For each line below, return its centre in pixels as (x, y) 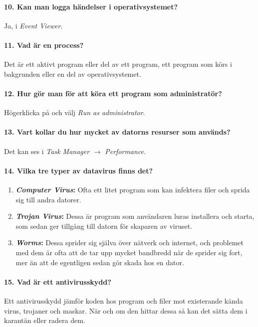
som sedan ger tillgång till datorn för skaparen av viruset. (104, 226)
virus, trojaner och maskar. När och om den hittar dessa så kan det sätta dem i (126, 310)
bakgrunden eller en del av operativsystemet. (73, 74)
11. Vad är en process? (44, 45)
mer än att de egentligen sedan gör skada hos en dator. (100, 262)
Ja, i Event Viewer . (33, 25)
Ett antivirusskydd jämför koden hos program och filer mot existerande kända (124, 300)
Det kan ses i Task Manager (47, 151)
